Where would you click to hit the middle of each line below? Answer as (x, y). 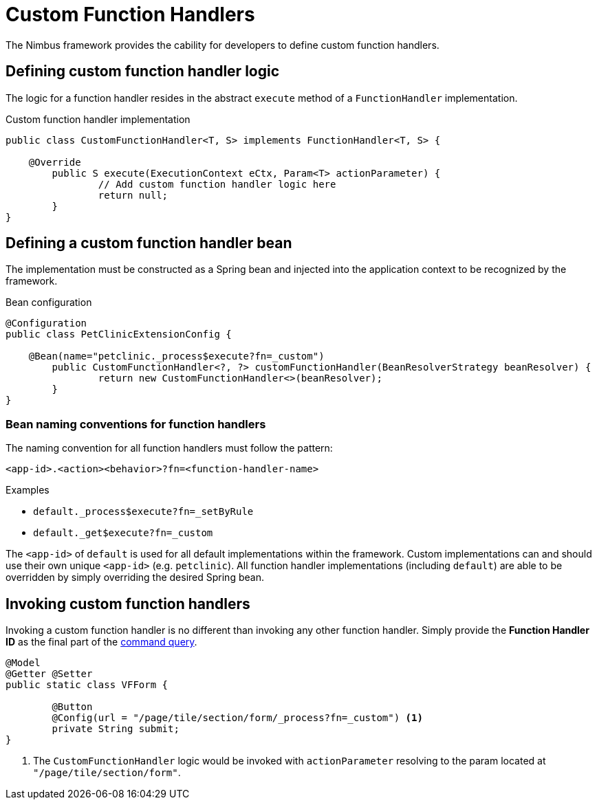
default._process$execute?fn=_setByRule (143, 512)
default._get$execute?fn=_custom (123, 533)
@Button (72, 707)
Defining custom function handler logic (143, 71)
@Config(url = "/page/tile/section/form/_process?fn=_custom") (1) (237, 718)
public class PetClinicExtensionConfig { (119, 334)
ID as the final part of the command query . (101, 642)
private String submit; (116, 729)
